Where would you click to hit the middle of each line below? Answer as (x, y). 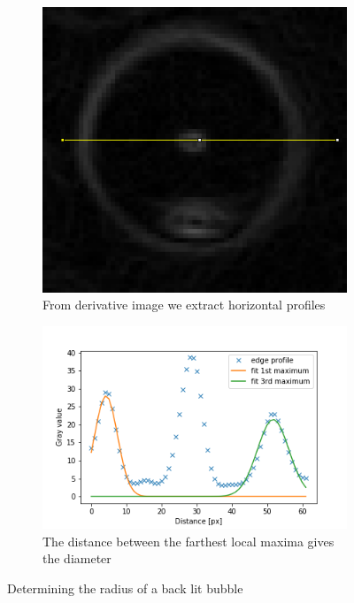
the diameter (77, 558)
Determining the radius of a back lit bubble (125, 588)
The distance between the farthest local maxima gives (189, 541)
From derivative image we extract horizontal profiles (184, 305)
